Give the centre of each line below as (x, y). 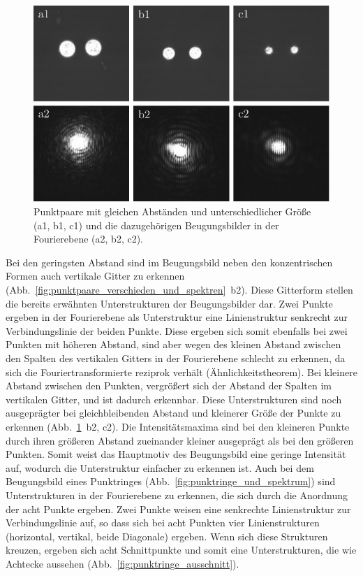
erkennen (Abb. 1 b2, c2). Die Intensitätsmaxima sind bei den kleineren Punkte (178, 426)
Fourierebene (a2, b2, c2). (89, 239)
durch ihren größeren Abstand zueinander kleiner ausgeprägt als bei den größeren (180, 440)
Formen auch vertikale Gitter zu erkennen (95, 276)
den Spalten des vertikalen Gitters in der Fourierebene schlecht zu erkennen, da (176, 358)
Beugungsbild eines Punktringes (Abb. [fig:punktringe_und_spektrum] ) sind (171, 481)
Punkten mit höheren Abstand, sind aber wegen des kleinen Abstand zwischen (173, 344)
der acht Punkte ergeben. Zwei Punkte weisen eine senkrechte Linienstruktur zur (178, 509)
